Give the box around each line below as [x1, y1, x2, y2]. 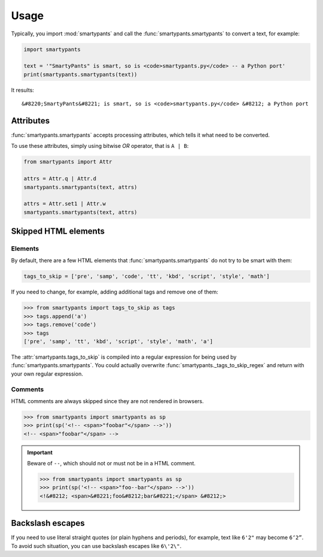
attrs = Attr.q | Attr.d [23, 175, 97, 182]
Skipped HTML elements [11, 226, 105, 237]
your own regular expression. [11, 370, 83, 377]
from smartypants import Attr [23, 159, 112, 165]
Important [27, 449, 53, 456]
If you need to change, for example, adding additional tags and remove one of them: [11, 288, 218, 296]
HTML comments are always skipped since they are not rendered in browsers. [11, 397, 204, 404]
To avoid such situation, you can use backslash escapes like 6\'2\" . [11, 542, 182, 549]
